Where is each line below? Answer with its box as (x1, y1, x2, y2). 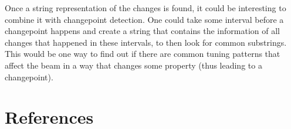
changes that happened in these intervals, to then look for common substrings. (5, 36, 287, 48)
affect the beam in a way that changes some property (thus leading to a (5, 59, 262, 71)
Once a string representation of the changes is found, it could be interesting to (5, 2, 286, 13)
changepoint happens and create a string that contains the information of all (5, 25, 280, 37)
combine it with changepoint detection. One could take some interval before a (5, 13, 284, 25)
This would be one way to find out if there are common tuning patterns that (5, 47, 280, 60)
